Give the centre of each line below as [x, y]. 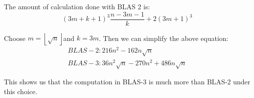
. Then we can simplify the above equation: [163, 38]
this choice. [21, 91]
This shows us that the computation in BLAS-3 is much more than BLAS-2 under [127, 82]
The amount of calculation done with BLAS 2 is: [77, 6]
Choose [15, 38]
